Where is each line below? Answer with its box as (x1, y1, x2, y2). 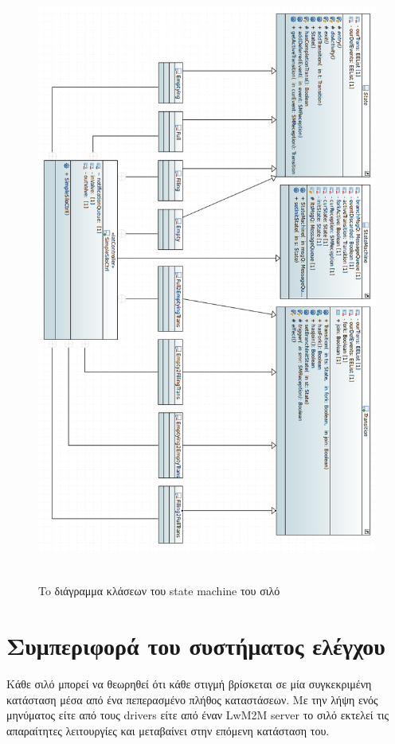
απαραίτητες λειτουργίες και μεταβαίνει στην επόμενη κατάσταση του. (6, 722, 330, 738)
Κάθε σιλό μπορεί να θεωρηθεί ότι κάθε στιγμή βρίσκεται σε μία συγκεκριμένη (6, 676, 372, 692)
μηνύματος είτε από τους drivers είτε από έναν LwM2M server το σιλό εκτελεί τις (6, 707, 389, 723)
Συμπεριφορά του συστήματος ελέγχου (6, 629, 385, 662)
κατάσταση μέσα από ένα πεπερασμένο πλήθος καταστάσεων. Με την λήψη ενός (6, 691, 378, 707)
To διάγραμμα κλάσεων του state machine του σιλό (38, 582, 280, 599)
